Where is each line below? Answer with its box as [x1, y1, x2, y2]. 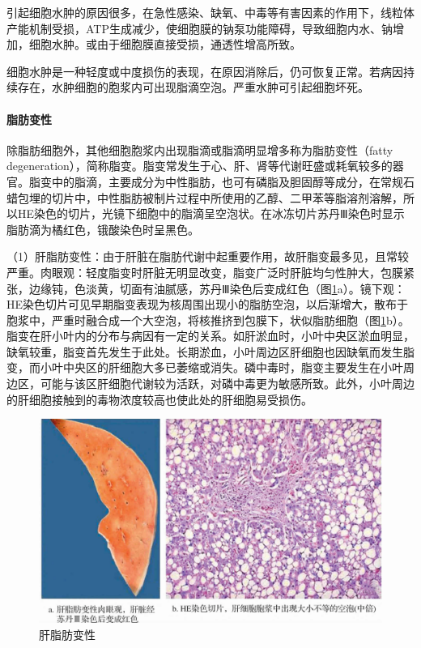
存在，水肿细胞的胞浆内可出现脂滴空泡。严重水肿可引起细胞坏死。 [17, 79, 369, 96]
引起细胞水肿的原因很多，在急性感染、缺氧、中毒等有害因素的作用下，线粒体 [6, 4, 415, 20]
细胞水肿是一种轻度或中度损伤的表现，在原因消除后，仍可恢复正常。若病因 [6, 62, 403, 79]
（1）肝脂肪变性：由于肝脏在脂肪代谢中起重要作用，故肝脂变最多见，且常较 [6, 248, 409, 265]
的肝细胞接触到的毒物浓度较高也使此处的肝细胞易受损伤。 [6, 390, 313, 407]
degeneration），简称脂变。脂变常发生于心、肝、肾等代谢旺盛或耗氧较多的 [6, 157, 393, 174]
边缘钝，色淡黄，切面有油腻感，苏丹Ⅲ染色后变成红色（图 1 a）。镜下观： [28, 279, 406, 296]
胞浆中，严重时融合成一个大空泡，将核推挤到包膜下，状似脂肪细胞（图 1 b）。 [6, 311, 410, 328]
